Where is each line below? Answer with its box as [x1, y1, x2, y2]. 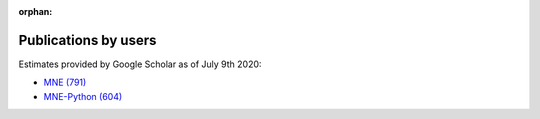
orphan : [18, 6, 53, 17]
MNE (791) [43, 76, 87, 89]
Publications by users [18, 31, 157, 49]
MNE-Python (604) [43, 90, 123, 102]
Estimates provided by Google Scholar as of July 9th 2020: [18, 58, 262, 70]
